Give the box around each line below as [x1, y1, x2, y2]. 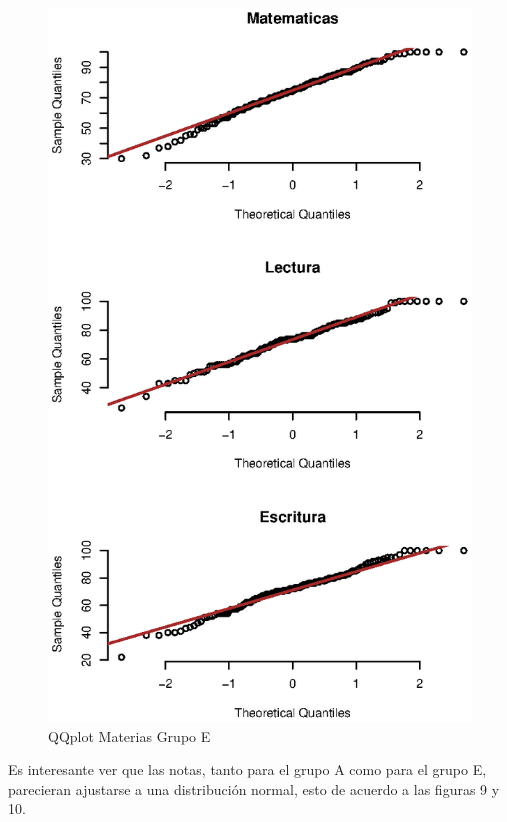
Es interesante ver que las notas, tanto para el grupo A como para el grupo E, [8, 759, 487, 780]
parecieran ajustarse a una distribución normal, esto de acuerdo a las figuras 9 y [8, 778, 500, 799]
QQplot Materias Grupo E [48, 725, 211, 746]
